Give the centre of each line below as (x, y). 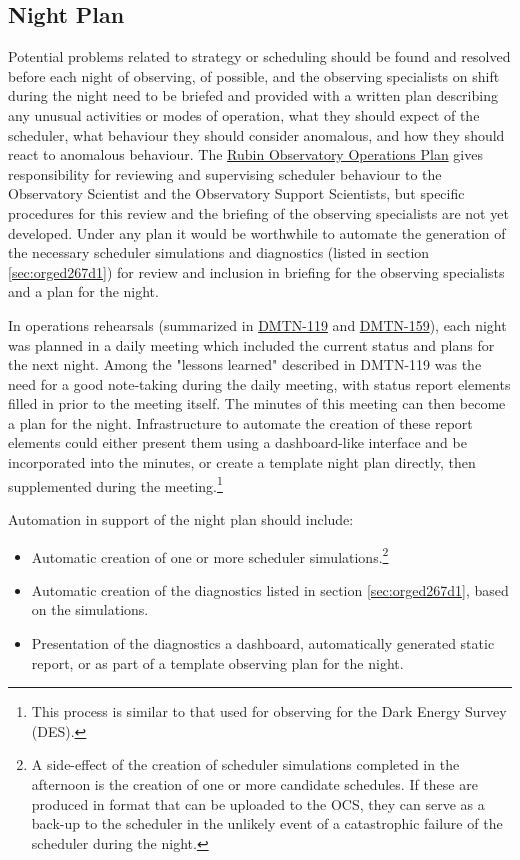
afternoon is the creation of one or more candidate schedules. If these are (254, 783)
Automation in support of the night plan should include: (181, 518)
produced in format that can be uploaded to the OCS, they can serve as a (258, 803)
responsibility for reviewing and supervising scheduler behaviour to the (225, 173)
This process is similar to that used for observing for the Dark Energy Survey (269, 711)
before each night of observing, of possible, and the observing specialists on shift (254, 75)
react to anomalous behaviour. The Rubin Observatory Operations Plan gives (245, 154)
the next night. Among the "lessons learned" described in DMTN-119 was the (245, 364)
